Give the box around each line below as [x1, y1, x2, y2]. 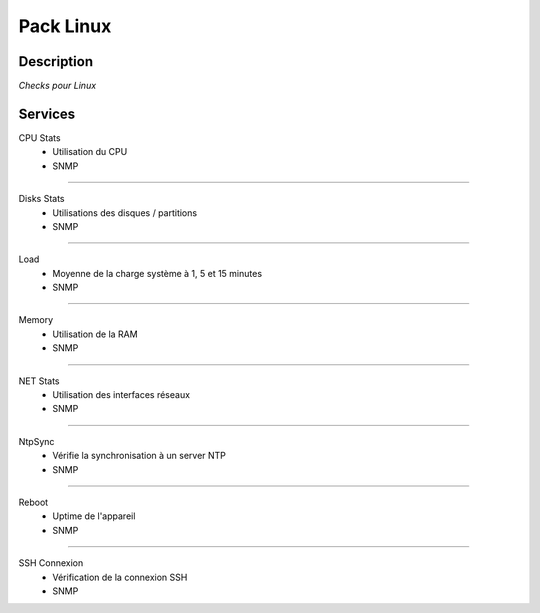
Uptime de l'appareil [52, 510, 136, 522]
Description [18, 53, 94, 70]
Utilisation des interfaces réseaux [52, 389, 190, 401]
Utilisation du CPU [52, 146, 128, 158]
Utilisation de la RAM [52, 328, 139, 340]
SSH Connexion [18, 557, 84, 569]
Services [18, 105, 76, 122]
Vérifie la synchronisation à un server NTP [52, 450, 227, 462]
